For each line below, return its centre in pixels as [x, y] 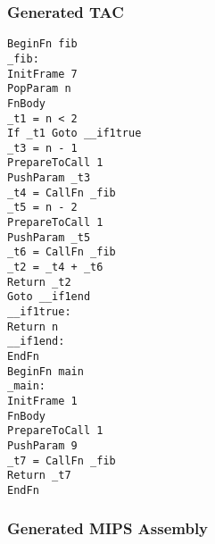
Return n [33, 326]
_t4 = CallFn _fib [62, 192]
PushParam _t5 [49, 237]
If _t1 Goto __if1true [74, 134]
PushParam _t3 [49, 178]
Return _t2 [39, 282]
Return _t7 [39, 476]
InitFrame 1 [42, 401]
